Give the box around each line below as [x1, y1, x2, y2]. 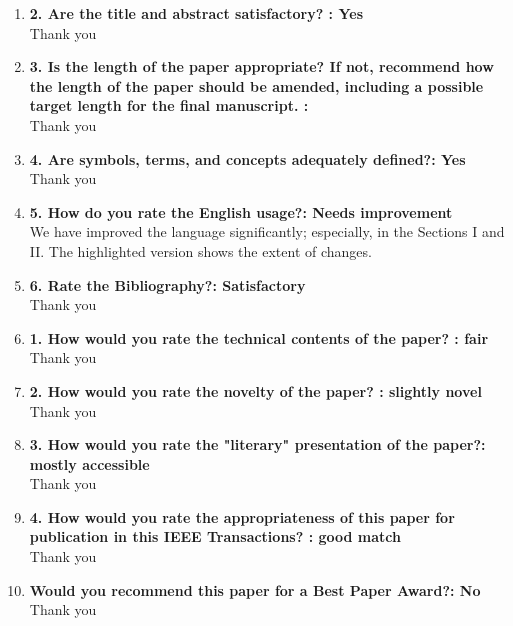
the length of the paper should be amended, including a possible [29, 75, 484, 96]
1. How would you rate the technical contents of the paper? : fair [29, 327, 489, 348]
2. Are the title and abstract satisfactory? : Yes [29, 3, 363, 23]
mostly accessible [29, 453, 150, 474]
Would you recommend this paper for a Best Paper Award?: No [29, 579, 481, 600]
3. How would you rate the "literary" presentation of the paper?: [29, 434, 486, 455]
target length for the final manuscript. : [29, 95, 309, 116]
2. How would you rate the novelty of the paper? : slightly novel [29, 380, 482, 401]
